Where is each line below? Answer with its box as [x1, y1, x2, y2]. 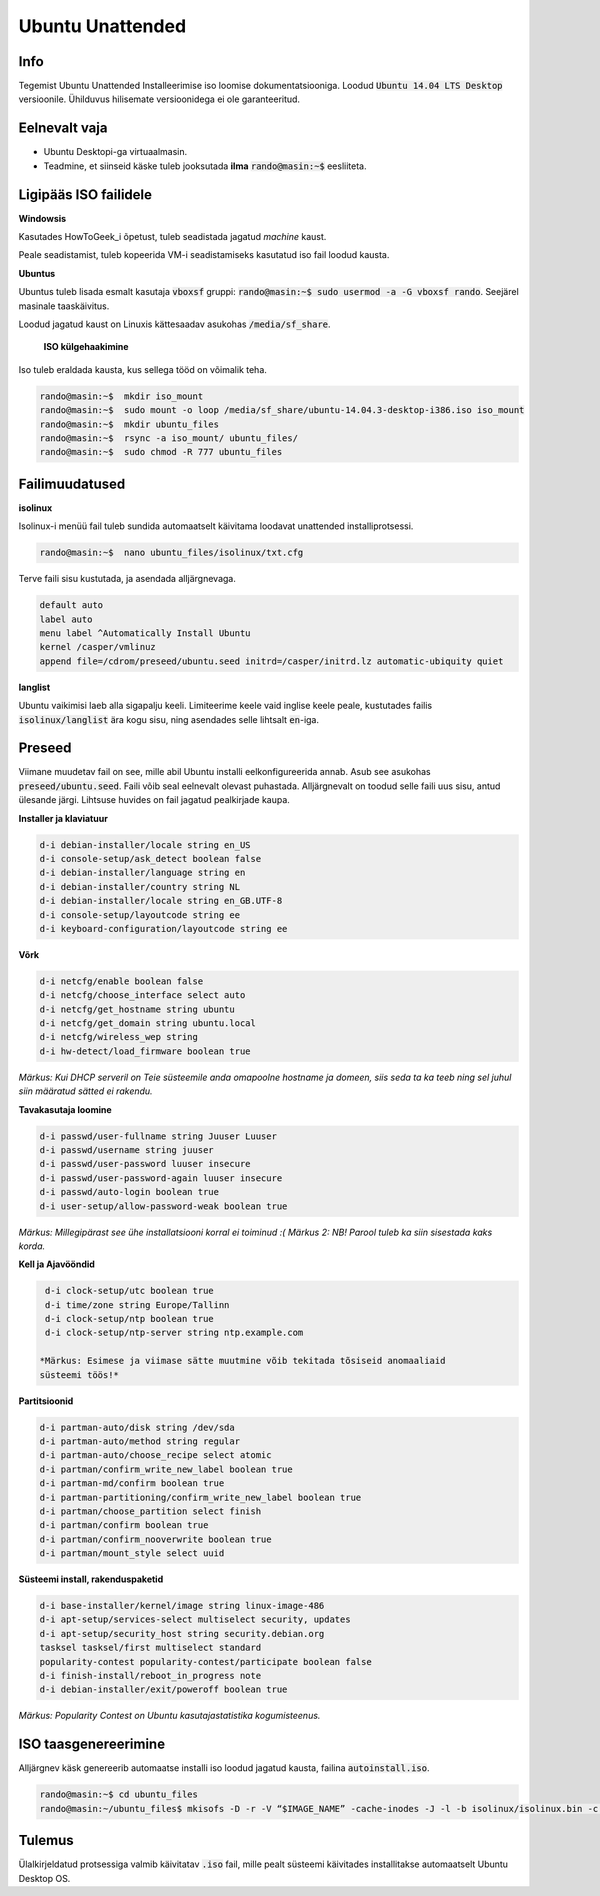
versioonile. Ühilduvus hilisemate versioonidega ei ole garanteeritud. [18, 93, 300, 105]
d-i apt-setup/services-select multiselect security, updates [39, 1614, 351, 1625]
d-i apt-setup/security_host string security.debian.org [39, 1628, 325, 1639]
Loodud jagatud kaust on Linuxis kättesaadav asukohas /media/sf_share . [18, 318, 331, 330]
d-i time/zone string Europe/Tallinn [45, 1299, 230, 1310]
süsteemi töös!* [39, 1369, 120, 1380]
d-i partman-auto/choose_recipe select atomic [39, 1450, 272, 1461]
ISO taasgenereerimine [18, 1736, 165, 1753]
